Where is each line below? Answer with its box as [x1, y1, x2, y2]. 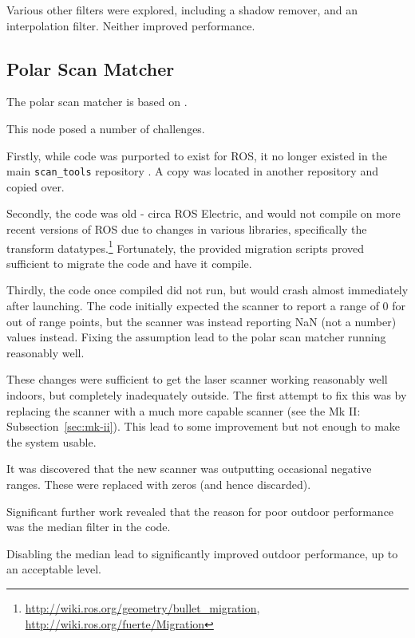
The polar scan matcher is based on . [6, 93, 188, 110]
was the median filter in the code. [6, 518, 171, 535]
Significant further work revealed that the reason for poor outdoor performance [6, 502, 394, 519]
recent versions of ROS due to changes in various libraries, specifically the [6, 221, 367, 238]
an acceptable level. [6, 561, 101, 577]
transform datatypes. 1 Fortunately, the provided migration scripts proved [6, 237, 365, 256]
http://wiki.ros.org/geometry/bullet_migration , [25, 599, 260, 616]
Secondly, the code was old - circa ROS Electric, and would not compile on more [6, 205, 401, 222]
